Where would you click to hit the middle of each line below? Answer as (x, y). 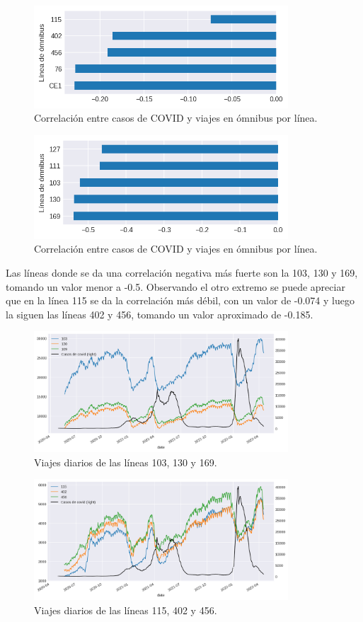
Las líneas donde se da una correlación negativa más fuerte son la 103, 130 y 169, (182, 272)
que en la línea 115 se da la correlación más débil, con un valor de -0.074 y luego (180, 300)
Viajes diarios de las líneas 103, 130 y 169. (126, 462)
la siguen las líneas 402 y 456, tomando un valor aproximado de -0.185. (160, 314)
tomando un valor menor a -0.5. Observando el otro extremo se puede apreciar (175, 286)
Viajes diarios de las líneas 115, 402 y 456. (126, 610)
